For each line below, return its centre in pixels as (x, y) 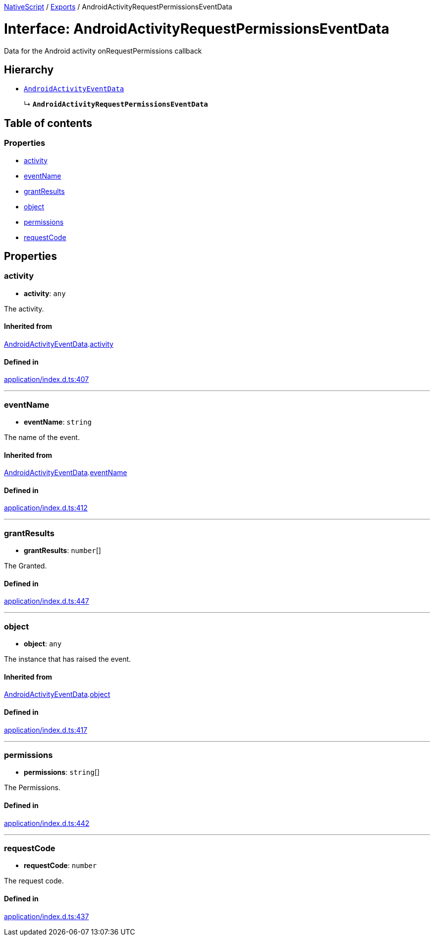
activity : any (45, 293)
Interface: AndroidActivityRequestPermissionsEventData (197, 29)
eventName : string (58, 422)
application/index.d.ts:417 (46, 730)
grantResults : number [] (62, 551)
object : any (43, 644)
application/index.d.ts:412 (46, 508)
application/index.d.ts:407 (47, 379)
